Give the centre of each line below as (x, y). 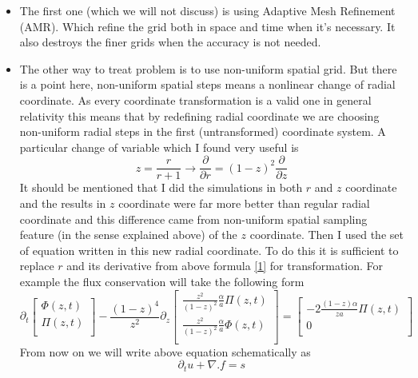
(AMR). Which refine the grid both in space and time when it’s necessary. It (207, 26)
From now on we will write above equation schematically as (165, 351)
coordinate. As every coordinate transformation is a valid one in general (195, 99)
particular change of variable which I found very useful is (159, 147)
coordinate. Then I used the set (326, 235)
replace (37, 266)
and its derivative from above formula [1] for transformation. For (225, 266)
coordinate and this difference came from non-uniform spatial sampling (193, 219)
